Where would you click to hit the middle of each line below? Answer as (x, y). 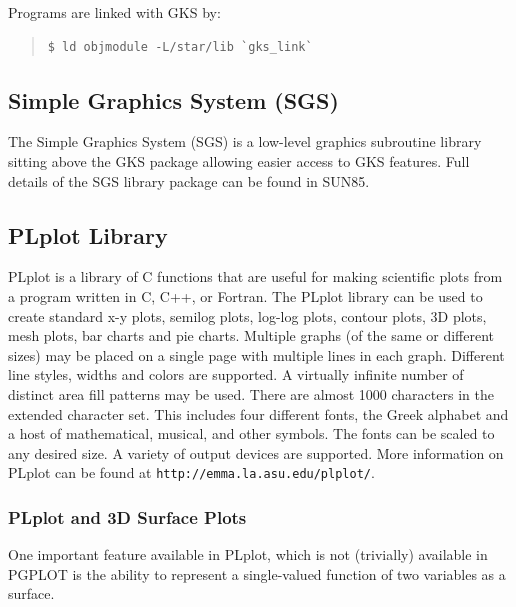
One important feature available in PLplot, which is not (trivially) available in (248, 554)
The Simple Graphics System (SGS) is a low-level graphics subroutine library (245, 141)
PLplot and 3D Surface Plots (127, 516)
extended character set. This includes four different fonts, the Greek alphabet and (258, 413)
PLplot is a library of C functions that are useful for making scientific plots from (255, 276)
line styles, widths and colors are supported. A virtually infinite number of (236, 374)
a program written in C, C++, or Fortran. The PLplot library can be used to (245, 295)
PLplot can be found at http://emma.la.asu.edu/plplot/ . (191, 472)
